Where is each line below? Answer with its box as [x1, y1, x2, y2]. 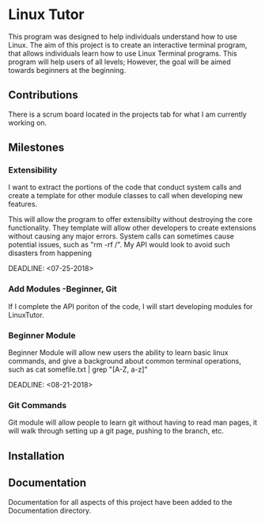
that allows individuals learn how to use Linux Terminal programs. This [8, 48, 237, 58]
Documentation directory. [8, 506, 92, 515]
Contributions [8, 89, 78, 102]
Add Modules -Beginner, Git [8, 284, 117, 295]
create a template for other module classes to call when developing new [8, 191, 244, 200]
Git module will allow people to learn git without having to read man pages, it [8, 418, 258, 427]
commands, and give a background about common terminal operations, [8, 357, 241, 366]
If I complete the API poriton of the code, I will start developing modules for [8, 301, 253, 311]
